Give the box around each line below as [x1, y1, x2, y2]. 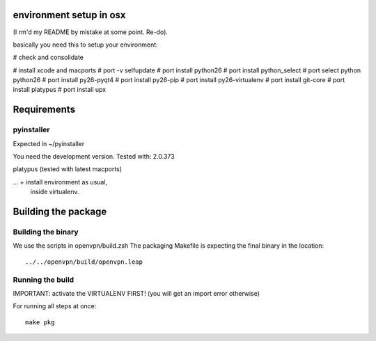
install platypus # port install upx [13, 86, 107, 94]
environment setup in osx [13, 9, 126, 21]
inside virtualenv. [30, 188, 79, 196]
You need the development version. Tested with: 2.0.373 [13, 152, 175, 161]
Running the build [13, 275, 75, 285]
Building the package [13, 206, 107, 217]
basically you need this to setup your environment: [13, 40, 158, 49]
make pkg [25, 318, 55, 326]
